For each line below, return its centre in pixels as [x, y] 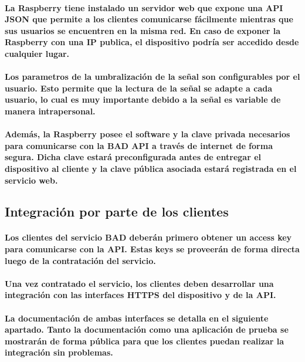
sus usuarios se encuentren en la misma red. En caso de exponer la [143, 30]
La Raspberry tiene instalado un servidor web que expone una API [144, 7]
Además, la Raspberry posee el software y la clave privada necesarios [148, 134]
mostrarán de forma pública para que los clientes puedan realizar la [145, 341]
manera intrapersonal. [50, 111]
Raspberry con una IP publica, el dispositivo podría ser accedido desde [152, 42]
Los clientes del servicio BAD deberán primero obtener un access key [148, 237]
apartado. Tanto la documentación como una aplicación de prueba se [147, 329]
